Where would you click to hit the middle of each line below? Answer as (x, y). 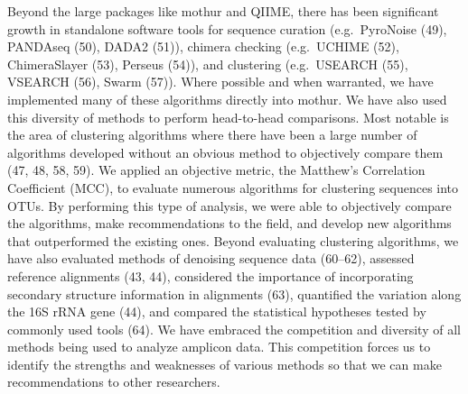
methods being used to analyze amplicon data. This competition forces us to (219, 347)
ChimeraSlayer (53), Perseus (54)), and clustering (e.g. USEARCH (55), (208, 64)
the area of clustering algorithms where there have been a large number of (212, 135)
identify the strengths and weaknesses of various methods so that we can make (225, 364)
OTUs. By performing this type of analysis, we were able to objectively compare (229, 205)
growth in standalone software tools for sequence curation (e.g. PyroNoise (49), (227, 28)
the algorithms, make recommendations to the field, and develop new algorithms (229, 223)
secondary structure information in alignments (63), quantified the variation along (234, 293)
